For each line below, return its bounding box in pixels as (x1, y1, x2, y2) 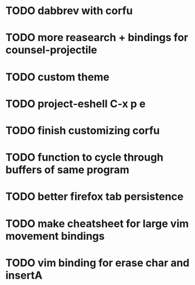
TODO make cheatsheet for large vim (5, 217, 189, 230)
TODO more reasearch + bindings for (5, 31, 189, 45)
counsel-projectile (5, 43, 97, 57)
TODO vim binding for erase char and (5, 256, 190, 269)
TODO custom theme (5, 70, 110, 83)
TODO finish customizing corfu (5, 124, 160, 137)
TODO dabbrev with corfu (5, 4, 133, 18)
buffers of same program (5, 163, 129, 177)
